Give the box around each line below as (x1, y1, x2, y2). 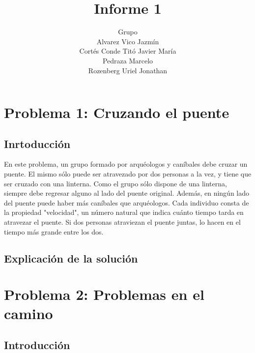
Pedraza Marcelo (102, 55, 153, 65)
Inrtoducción (4, 136, 71, 151)
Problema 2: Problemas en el (4, 284, 204, 304)
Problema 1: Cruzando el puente (4, 102, 229, 122)
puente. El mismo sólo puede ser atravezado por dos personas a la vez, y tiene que (4, 169, 252, 179)
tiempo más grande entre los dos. (4, 226, 104, 236)
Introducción (4, 337, 70, 352)
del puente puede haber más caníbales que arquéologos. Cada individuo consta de (4, 197, 249, 207)
